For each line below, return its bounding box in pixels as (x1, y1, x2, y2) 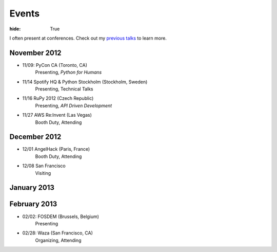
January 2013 (9, 183, 55, 192)
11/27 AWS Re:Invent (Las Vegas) (22, 112, 92, 118)
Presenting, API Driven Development (35, 102, 112, 109)
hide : (9, 26, 21, 32)
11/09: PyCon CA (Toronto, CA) (22, 62, 87, 68)
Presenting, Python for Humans (35, 69, 102, 76)
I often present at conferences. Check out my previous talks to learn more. (9, 35, 167, 41)
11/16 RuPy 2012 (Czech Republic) (22, 95, 94, 101)
